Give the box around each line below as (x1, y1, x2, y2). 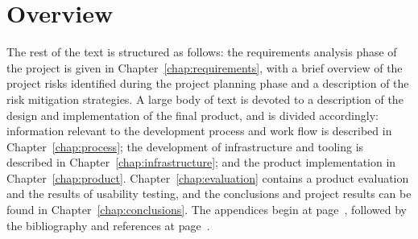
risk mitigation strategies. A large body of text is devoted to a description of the (6, 90, 404, 107)
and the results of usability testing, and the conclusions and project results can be (6, 185, 412, 202)
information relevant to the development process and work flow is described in (6, 122, 392, 139)
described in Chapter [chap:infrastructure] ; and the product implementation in (6, 154, 396, 171)
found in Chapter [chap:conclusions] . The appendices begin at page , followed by (6, 201, 407, 218)
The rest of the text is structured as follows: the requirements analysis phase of (6, 43, 397, 60)
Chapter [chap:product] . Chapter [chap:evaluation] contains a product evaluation (6, 169, 409, 186)
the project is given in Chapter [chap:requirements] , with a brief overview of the (6, 59, 403, 76)
